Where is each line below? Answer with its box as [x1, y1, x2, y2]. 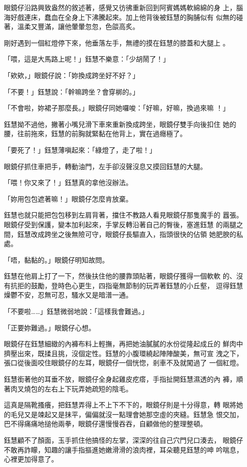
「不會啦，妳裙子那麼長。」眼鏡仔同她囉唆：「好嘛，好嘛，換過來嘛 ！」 [4, 103, 230, 113]
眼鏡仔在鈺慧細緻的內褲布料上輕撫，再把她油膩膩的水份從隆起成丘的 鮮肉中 [4, 339, 243, 349]
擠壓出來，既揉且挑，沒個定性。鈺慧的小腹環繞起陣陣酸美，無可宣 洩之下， [4, 348, 243, 358]
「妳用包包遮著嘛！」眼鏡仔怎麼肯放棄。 [4, 193, 132, 203]
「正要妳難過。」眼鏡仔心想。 [4, 322, 95, 332]
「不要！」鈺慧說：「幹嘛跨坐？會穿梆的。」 [4, 86, 139, 96]
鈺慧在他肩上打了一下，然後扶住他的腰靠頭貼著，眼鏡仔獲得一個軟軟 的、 [4, 271, 236, 281]
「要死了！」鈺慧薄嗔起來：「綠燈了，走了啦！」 [4, 144, 156, 155]
